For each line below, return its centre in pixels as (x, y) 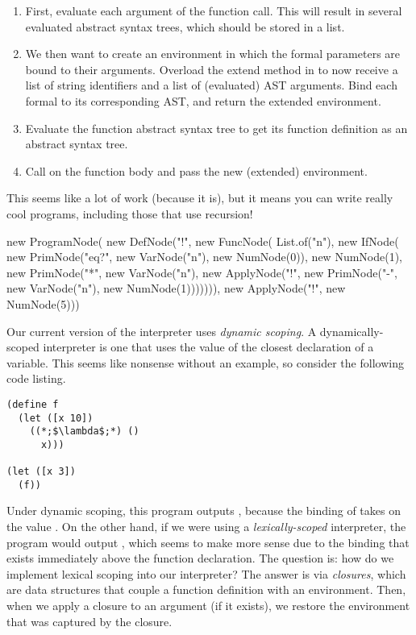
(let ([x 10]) (56, 418)
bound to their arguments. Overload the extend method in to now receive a (212, 69)
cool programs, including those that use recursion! (130, 213)
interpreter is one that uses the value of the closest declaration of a (208, 347)
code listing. (36, 378)
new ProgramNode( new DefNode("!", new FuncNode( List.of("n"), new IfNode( (203, 241)
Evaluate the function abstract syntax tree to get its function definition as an (216, 128)
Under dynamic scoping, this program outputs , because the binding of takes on (204, 510)
